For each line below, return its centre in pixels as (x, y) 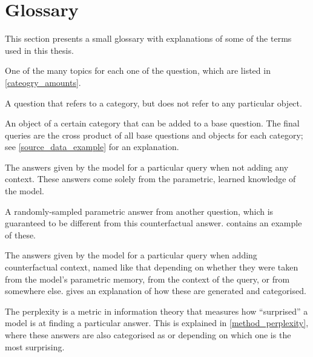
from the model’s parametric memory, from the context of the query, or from (147, 279)
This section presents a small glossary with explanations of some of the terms (148, 38)
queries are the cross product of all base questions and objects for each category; (154, 135)
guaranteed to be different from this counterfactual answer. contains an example (153, 223)
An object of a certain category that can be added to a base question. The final (152, 123)
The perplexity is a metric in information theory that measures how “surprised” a (156, 311)
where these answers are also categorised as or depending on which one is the (148, 335)
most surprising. (35, 346)
